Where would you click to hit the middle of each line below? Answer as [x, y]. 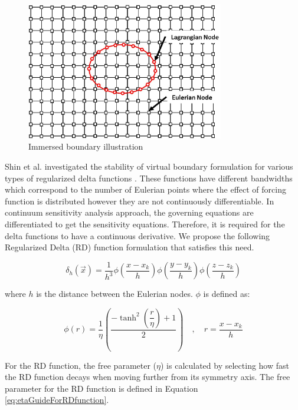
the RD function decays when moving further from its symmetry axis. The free [148, 377]
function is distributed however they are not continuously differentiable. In [140, 201]
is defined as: [227, 294]
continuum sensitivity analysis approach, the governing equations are [129, 212]
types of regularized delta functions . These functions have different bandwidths [149, 178]
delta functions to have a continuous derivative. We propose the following [137, 235]
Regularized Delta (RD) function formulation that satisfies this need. [130, 247]
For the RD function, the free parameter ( [81, 365]
